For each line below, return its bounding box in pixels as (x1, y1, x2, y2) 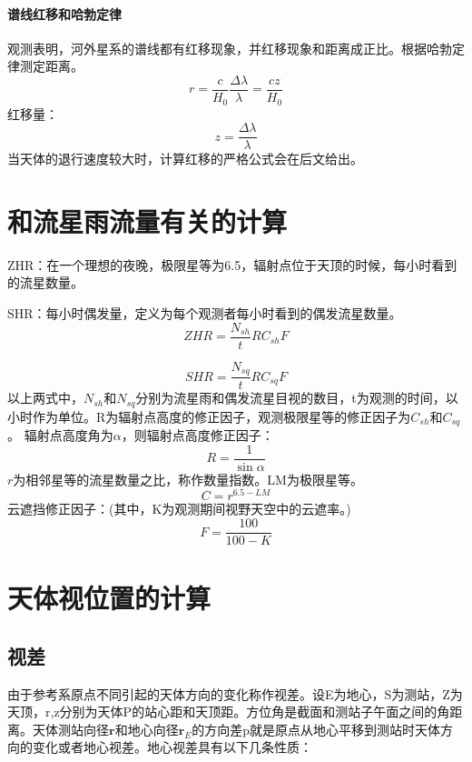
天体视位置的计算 (7, 579, 211, 617)
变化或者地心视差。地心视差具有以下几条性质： (32, 737, 312, 757)
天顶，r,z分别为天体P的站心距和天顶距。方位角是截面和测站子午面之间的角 (7, 702, 450, 721)
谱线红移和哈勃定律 (7, 4, 122, 23)
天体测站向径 (32, 719, 109, 738)
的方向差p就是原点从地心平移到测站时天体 (192, 719, 441, 738)
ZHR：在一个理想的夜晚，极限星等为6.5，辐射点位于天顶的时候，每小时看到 (7, 255, 457, 274)
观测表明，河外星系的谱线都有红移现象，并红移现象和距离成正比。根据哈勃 (7, 38, 452, 57)
